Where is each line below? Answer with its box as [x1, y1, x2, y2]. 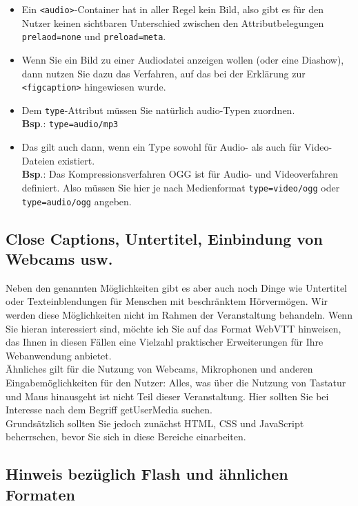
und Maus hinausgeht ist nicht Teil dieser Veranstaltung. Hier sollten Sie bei [6, 388, 329, 403]
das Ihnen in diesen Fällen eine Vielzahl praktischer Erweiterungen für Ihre [6, 335, 324, 349]
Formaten [6, 483, 75, 505]
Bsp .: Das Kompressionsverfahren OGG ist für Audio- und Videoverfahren [21, 167, 339, 181]
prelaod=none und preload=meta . [21, 29, 166, 44]
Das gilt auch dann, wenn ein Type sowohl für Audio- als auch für [21, 140, 301, 154]
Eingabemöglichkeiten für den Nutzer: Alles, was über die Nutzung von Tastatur [6, 375, 346, 389]
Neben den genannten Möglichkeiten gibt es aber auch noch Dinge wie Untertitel [6, 280, 348, 294]
